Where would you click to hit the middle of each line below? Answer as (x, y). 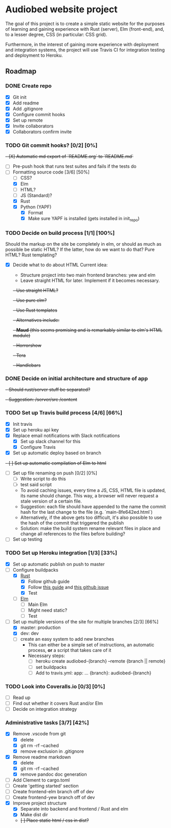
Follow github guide (49, 581)
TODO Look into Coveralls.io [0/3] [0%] (55, 686)
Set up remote (28, 120)
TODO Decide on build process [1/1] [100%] (60, 233)
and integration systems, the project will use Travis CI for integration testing (85, 50)
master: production (40, 627)
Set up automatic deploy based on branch (57, 453)
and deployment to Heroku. (34, 55)
